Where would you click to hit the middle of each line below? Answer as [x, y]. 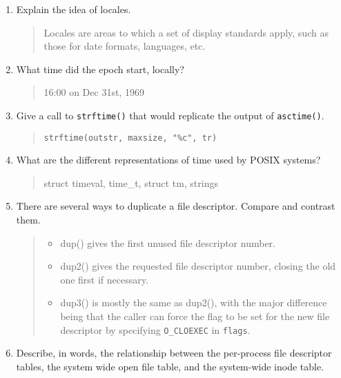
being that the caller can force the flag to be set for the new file [195, 316]
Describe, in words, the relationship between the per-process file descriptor [174, 353]
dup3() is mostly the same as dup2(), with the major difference [194, 302]
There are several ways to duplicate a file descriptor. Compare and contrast [176, 206]
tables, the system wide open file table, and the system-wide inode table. [170, 366]
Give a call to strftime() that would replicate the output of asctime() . [170, 115]
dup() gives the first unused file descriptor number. [168, 242]
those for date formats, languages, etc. [125, 46]
